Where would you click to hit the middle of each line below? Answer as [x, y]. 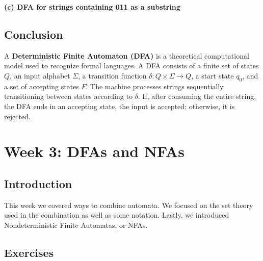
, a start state [213, 75]
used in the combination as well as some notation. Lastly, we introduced [117, 215]
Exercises [29, 252]
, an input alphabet [40, 75]
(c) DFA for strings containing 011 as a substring [92, 7]
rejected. [17, 116]
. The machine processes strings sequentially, [155, 86]
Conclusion [34, 34]
